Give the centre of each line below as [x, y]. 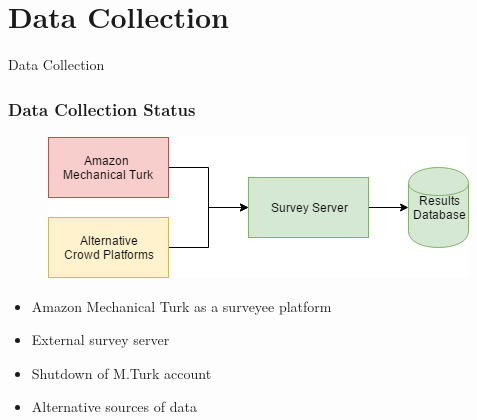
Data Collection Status [102, 108]
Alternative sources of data [114, 406]
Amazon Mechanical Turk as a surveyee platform [181, 305]
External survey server [100, 339]
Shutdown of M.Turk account [121, 372]
